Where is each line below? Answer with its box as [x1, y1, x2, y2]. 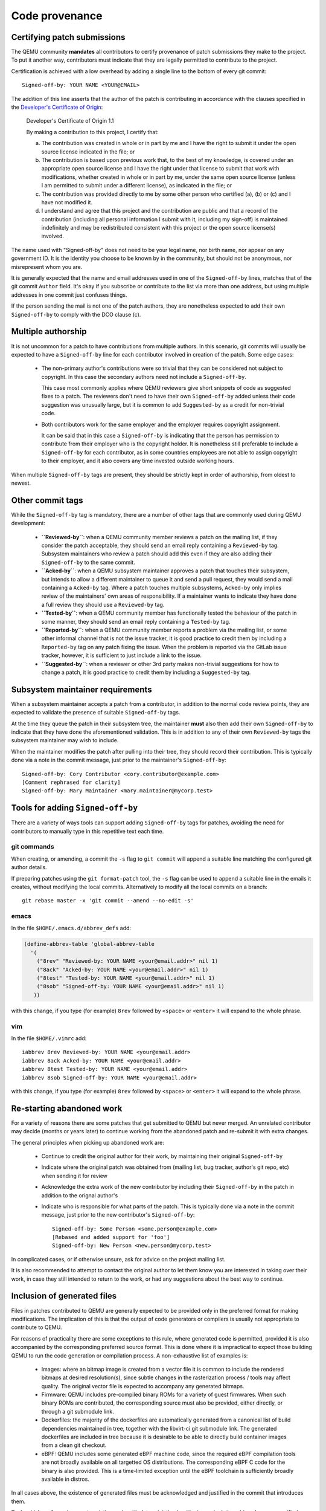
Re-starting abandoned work [11, 1103, 123, 1113]
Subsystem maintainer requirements [11, 684, 152, 694]
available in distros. [41, 1475, 90, 1483]
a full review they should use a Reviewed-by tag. [41, 601, 165, 608]
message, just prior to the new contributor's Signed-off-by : [41, 1211, 195, 1218]
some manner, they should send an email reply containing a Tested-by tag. [41, 618, 231, 625]
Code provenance [11, 9, 103, 22]
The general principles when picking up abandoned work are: [11, 1139, 164, 1146]
